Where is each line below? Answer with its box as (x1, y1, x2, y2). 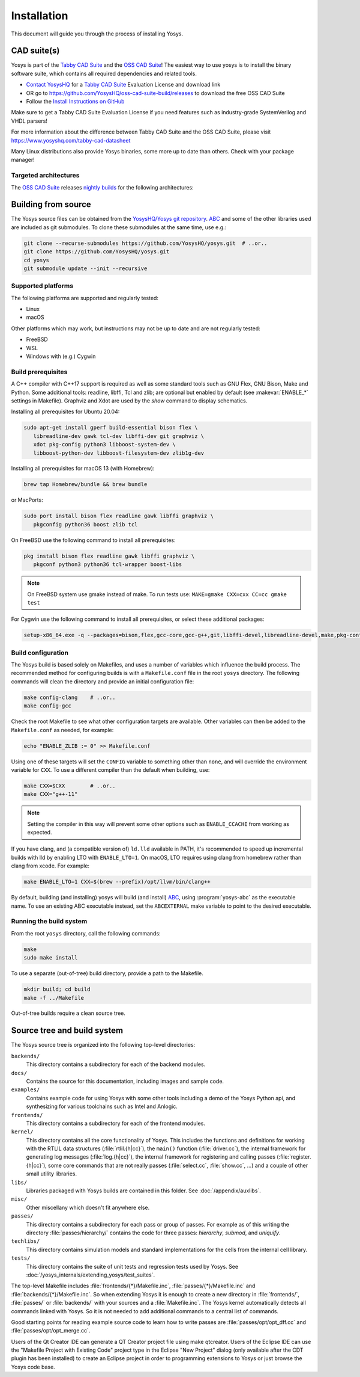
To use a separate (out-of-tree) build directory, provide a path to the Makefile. (11, 970, 204, 977)
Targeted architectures (11, 171, 80, 180)
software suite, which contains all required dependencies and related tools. (11, 70, 197, 77)
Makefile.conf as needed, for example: (11, 726, 114, 733)
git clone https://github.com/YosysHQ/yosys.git (23, 248, 170, 255)
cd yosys (23, 256, 50, 263)
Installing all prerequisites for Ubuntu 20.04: (11, 408, 120, 415)
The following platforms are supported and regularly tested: (11, 294, 159, 301)
